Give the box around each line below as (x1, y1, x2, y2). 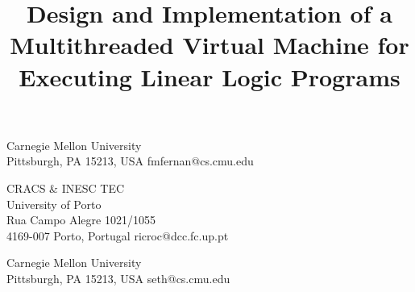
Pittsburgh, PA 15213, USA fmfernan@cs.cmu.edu (6, 152, 254, 169)
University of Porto (6, 195, 102, 212)
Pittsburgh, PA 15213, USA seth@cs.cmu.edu (6, 269, 230, 286)
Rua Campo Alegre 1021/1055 (6, 211, 156, 228)
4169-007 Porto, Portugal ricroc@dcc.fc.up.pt (6, 227, 229, 244)
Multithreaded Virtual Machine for (10, 28, 409, 61)
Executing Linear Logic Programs (19, 60, 400, 93)
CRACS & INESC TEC (6, 179, 125, 196)
